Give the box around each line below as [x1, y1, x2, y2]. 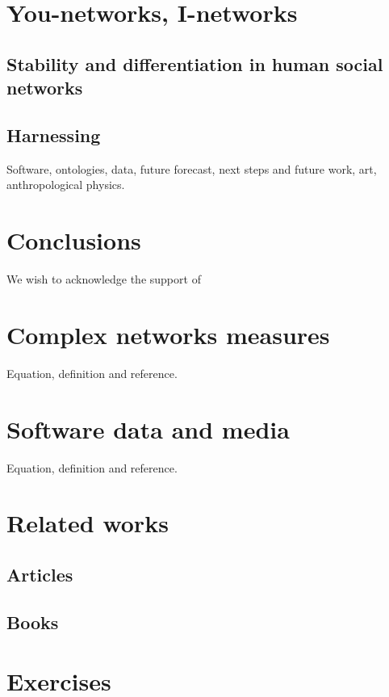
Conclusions [6, 224, 141, 257]
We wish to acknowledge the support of [6, 271, 201, 288]
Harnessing [6, 122, 101, 147]
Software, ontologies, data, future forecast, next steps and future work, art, [6, 160, 377, 177]
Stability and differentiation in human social [6, 51, 383, 76]
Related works [6, 506, 169, 540]
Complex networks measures [6, 317, 330, 351]
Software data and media [6, 412, 290, 445]
